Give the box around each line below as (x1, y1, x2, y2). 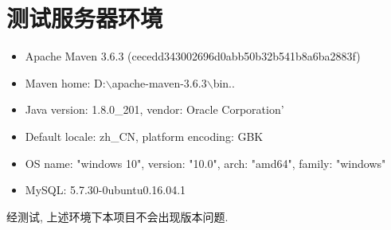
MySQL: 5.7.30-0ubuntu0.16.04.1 (25, 181, 186, 198)
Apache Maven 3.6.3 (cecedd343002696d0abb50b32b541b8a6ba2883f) (25, 48, 361, 64)
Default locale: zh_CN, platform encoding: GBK (25, 127, 264, 144)
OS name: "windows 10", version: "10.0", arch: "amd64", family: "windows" (25, 154, 386, 171)
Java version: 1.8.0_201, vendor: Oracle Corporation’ (25, 101, 284, 118)
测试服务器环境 (6, 2, 163, 34)
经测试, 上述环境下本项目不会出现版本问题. (6, 208, 229, 224)
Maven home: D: (25, 74, 106, 91)
